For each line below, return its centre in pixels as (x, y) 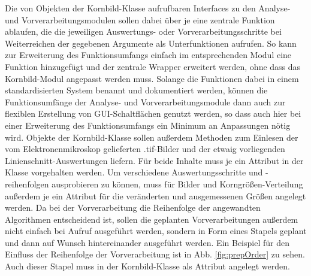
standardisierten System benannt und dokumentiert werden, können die (136, 90)
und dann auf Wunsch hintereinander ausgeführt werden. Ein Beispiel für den (147, 242)
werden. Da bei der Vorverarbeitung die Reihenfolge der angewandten (133, 207)
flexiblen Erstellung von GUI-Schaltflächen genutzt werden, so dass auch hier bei (153, 113)
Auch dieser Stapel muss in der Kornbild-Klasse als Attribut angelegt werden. (147, 266)
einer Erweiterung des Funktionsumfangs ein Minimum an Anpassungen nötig (148, 125)
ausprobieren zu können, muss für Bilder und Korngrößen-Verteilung (177, 184)
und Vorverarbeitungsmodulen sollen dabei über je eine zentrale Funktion (140, 19)
